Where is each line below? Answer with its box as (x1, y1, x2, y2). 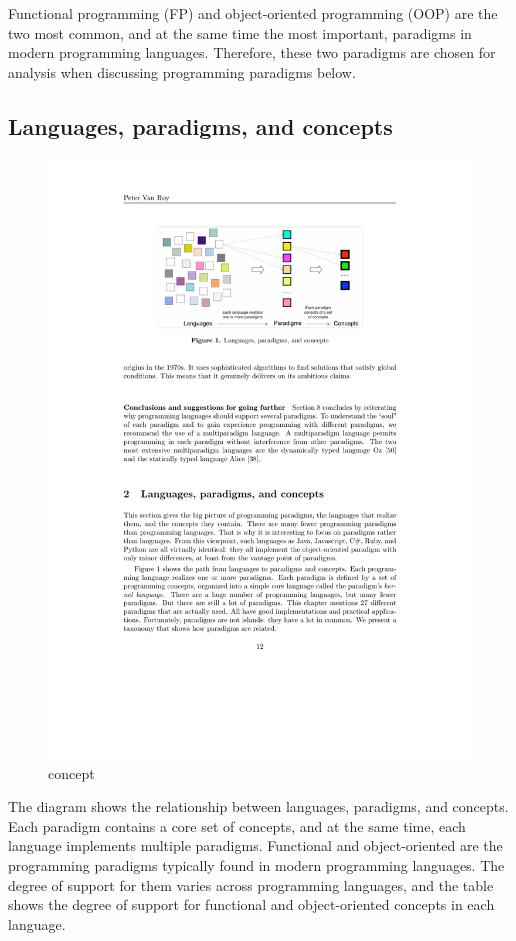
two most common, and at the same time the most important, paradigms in (8, 22, 472, 43)
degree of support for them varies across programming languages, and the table (8, 874, 494, 895)
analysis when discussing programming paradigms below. (8, 61, 356, 82)
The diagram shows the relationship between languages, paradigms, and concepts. (8, 796, 509, 817)
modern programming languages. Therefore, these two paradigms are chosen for (8, 42, 496, 63)
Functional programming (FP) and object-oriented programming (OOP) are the (8, 3, 498, 23)
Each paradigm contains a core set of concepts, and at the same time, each (8, 815, 466, 836)
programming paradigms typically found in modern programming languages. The (8, 855, 505, 876)
